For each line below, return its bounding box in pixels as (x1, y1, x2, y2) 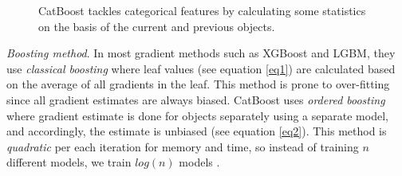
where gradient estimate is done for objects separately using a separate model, (6, 107, 388, 123)
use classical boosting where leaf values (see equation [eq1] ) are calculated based (6, 60, 396, 76)
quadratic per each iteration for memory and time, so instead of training (6, 138, 359, 154)
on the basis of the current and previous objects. (38, 18, 275, 34)
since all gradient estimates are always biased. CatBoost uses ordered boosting (6, 91, 385, 108)
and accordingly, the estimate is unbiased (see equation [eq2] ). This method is (6, 123, 387, 139)
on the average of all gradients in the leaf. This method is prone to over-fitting (6, 76, 390, 92)
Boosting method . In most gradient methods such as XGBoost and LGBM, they (6, 45, 396, 61)
